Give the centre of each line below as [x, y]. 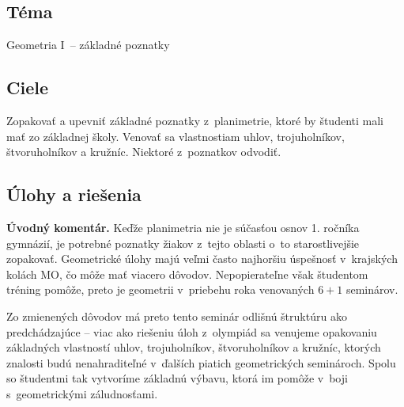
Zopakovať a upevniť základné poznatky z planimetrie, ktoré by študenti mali [195, 120]
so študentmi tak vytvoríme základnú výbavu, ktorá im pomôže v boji [177, 378]
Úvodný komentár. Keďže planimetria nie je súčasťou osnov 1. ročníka [183, 227]
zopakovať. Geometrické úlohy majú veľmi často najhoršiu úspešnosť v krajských [202, 259]
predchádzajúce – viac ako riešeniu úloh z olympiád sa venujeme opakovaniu [192, 331]
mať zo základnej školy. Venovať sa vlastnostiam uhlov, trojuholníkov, [176, 136]
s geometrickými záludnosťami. [82, 393]
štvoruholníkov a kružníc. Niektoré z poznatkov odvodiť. [144, 152]
